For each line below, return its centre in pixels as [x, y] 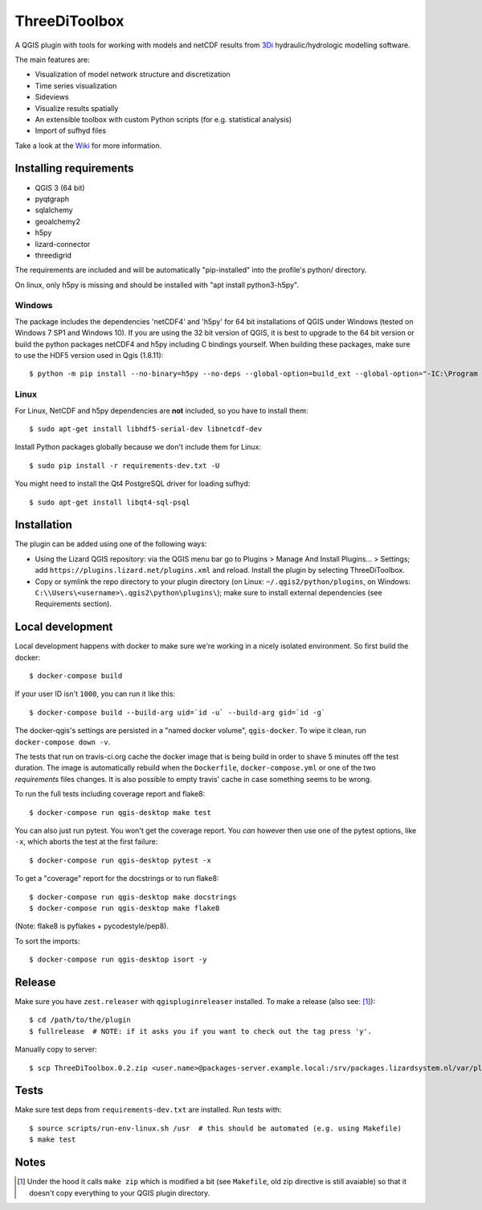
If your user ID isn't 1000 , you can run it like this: [95, 694]
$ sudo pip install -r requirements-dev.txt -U [125, 465]
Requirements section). [74, 604]
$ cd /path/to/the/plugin [80, 1020]
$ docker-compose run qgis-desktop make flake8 [125, 908]
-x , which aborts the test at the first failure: [86, 842]
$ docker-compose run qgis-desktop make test [120, 812]
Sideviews [52, 97]
